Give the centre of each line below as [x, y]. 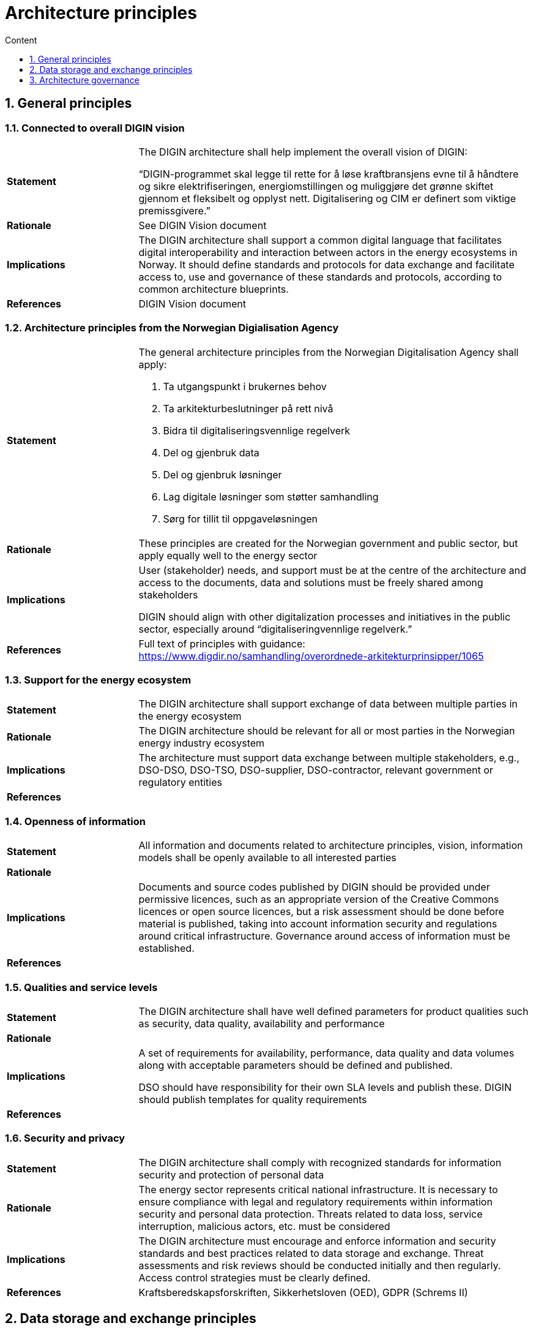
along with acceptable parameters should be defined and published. [296, 1065]
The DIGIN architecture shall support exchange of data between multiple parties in [328, 704]
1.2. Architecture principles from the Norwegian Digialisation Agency [172, 328]
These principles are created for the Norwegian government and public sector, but [328, 543]
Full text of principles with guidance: [222, 643]
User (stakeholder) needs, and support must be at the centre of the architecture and [332, 570]
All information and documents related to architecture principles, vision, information [331, 846]
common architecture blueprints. [214, 289]
